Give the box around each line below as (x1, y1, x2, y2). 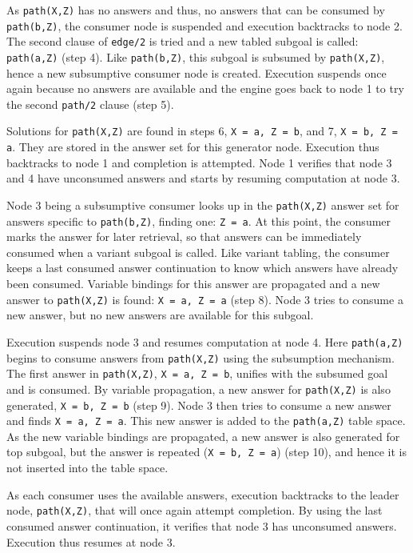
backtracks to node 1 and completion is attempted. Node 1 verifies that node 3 (6, 154, 392, 170)
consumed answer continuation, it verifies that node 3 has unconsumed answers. (6, 517, 397, 534)
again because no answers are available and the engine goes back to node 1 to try (6, 80, 404, 97)
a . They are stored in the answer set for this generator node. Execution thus (6, 138, 379, 155)
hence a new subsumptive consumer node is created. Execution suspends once (6, 64, 387, 81)
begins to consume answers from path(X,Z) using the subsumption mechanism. (6, 349, 395, 366)
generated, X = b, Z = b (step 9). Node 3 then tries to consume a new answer (6, 396, 391, 413)
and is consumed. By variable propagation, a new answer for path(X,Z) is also (6, 380, 391, 397)
